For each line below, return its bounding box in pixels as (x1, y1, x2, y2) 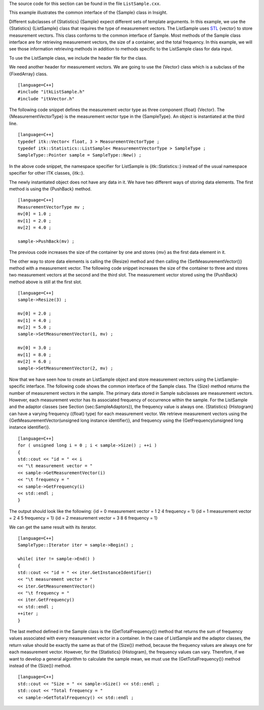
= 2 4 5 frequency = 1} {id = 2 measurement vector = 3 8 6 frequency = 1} (9, 515, 158, 521)
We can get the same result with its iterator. (9, 524, 97, 530)
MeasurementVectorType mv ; (18, 204, 85, 210)
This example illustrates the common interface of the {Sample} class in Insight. (9, 10, 168, 16)
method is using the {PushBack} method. (9, 186, 92, 192)
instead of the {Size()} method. (9, 663, 72, 668)
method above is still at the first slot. (9, 279, 83, 285)
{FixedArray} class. (9, 71, 48, 77)
